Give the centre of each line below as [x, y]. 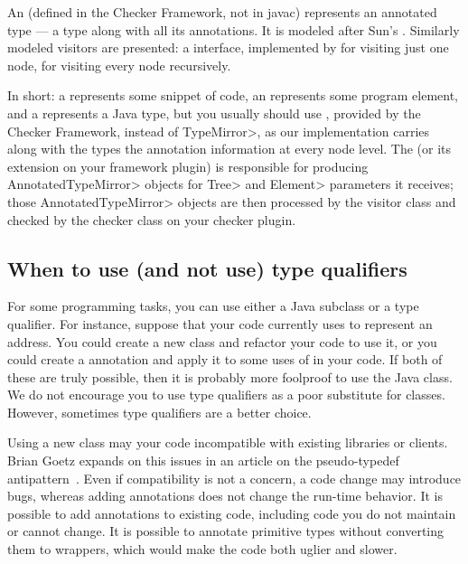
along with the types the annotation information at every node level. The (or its [229, 149]
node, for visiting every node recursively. [119, 65]
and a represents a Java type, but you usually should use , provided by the [214, 113]
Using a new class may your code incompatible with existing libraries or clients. [228, 442]
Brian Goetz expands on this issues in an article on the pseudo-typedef [203, 461]
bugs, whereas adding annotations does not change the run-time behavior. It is [225, 496]
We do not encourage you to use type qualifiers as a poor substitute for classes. [226, 395]
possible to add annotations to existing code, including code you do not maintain [232, 513]
